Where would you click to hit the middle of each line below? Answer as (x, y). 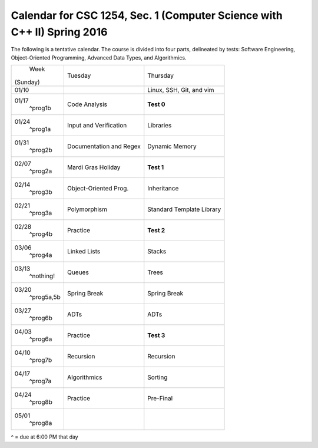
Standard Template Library (184, 209)
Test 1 (156, 167)
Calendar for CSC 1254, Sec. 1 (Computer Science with (147, 15)
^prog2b (41, 150)
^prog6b (41, 318)
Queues (78, 272)
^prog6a (41, 339)
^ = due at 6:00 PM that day (45, 437)
